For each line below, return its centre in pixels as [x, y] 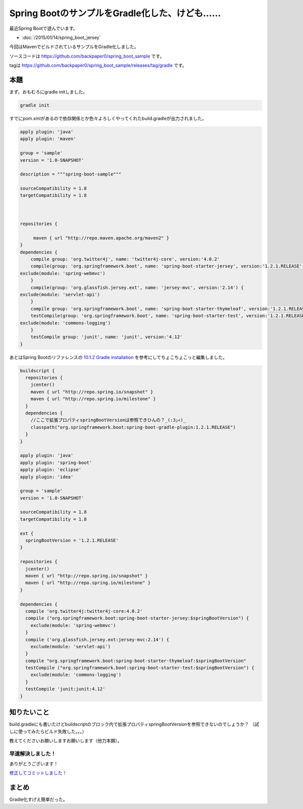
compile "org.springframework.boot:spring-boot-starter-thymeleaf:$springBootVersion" [136, 661]
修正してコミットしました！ [38, 773]
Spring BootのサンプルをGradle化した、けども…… [115, 13]
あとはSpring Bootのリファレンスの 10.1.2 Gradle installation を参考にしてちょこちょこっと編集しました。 [118, 357]
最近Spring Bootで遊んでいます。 [43, 28]
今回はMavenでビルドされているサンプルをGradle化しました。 [74, 47]
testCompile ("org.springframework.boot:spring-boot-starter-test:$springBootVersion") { [140, 668]
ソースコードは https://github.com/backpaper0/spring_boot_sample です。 [87, 56]
